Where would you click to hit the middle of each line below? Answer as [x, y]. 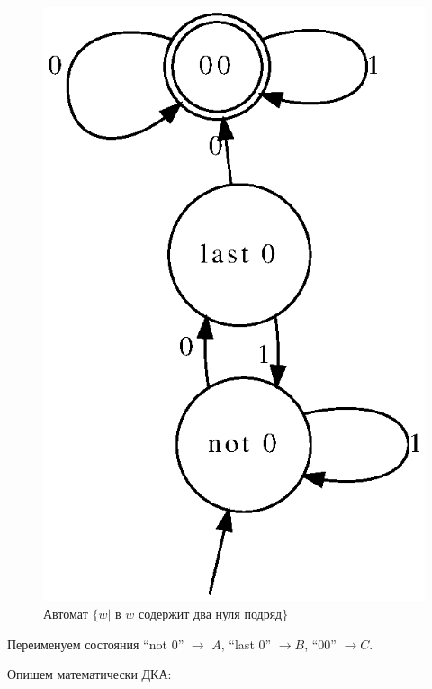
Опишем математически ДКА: [90, 674]
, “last [238, 644]
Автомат [66, 613]
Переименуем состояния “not [87, 644]
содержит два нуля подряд [211, 615]
